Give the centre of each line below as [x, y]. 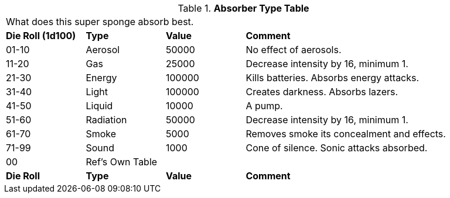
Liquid [99, 106]
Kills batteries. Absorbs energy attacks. [333, 78]
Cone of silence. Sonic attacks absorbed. [337, 148]
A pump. [264, 106]
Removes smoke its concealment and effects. [346, 134]
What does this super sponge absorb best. [100, 22]
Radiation [106, 120]
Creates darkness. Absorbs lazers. [322, 92]
